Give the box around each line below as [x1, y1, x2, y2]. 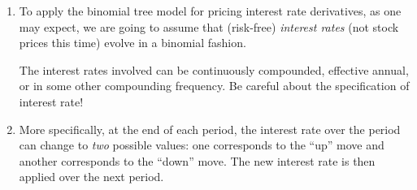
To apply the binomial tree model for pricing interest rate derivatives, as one [19, 2, 402, 19]
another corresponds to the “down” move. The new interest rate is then [19, 152, 376, 169]
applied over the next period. [19, 168, 164, 185]
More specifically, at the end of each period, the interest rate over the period [19, 120, 401, 137]
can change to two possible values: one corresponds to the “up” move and [19, 136, 384, 153]
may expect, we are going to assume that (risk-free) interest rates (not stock [19, 18, 399, 35]
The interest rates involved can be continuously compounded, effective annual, [19, 61, 409, 78]
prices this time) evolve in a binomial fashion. [19, 34, 246, 51]
